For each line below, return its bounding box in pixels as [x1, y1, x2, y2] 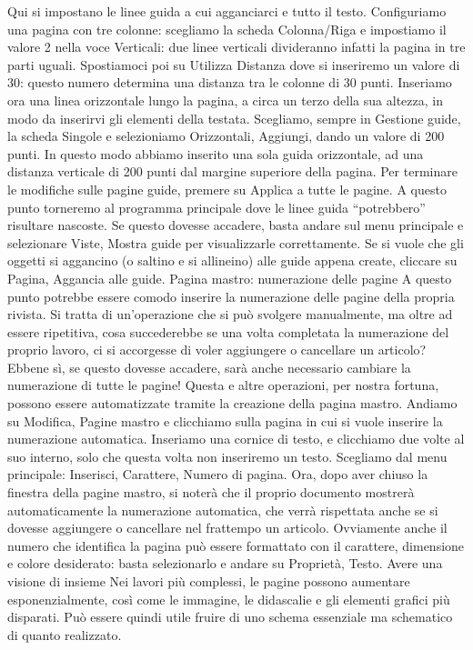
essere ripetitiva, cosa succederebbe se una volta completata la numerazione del [7, 322, 449, 341]
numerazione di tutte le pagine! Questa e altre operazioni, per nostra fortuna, [7, 375, 439, 395]
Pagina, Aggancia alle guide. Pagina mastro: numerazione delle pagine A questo [7, 268, 452, 287]
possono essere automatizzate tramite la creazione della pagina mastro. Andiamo [7, 394, 458, 413]
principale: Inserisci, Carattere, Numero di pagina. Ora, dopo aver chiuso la [7, 465, 428, 484]
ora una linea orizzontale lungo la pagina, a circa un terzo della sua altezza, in [7, 90, 443, 109]
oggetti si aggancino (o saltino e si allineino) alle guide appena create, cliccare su [7, 251, 458, 270]
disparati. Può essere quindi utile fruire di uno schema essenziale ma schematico [7, 607, 453, 626]
